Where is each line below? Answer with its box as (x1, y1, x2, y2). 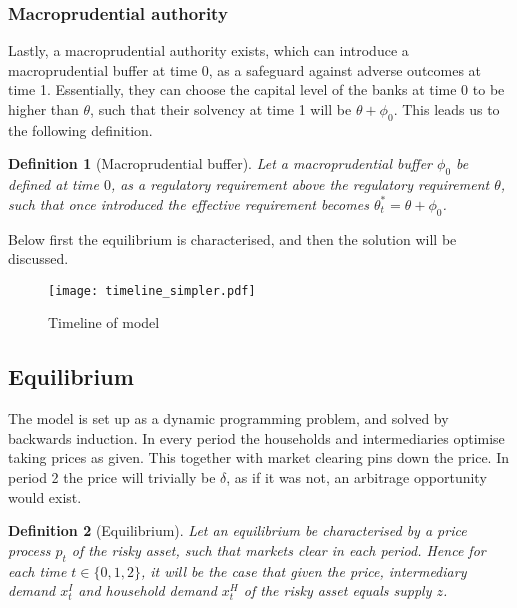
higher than (8, 99, 79, 119)
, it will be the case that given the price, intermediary (140, 560, 467, 581)
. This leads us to (393, 99, 500, 119)
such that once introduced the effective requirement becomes (8, 193, 369, 214)
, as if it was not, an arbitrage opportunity (226, 467, 487, 487)
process (8, 539, 51, 560)
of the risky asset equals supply (243, 580, 432, 601)
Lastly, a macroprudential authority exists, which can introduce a (8, 40, 409, 61)
